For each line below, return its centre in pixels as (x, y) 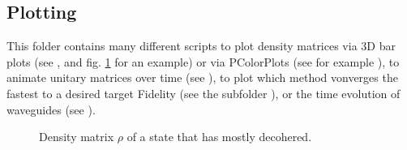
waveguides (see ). (51, 109)
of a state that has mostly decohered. (219, 137)
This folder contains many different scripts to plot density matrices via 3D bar (201, 46)
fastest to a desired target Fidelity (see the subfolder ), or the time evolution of (203, 93)
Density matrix (77, 137)
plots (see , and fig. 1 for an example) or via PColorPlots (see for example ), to (203, 61)
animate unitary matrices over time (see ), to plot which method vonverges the (202, 77)
